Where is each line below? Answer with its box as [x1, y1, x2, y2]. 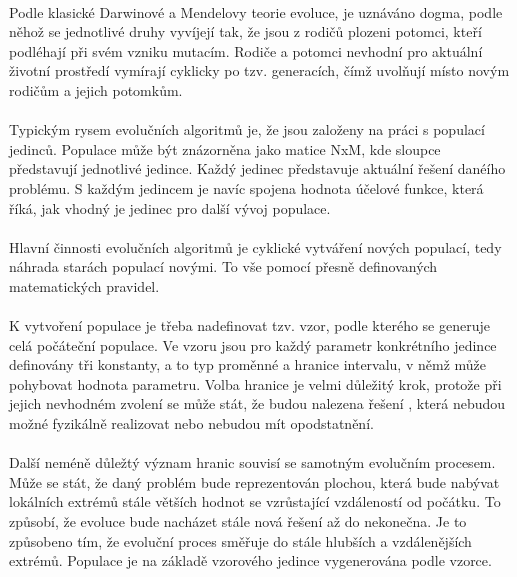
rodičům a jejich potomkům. [9, 79, 183, 100]
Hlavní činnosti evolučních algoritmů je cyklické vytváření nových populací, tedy [9, 236, 502, 257]
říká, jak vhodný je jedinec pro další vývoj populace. [9, 197, 331, 218]
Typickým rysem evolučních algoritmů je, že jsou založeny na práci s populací [9, 119, 485, 140]
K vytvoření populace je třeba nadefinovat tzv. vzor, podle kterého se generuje [9, 315, 490, 336]
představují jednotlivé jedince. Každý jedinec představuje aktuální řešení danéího [9, 158, 506, 179]
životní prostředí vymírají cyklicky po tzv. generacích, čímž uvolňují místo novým [9, 60, 510, 81]
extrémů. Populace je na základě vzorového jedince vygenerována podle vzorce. [9, 550, 492, 571]
